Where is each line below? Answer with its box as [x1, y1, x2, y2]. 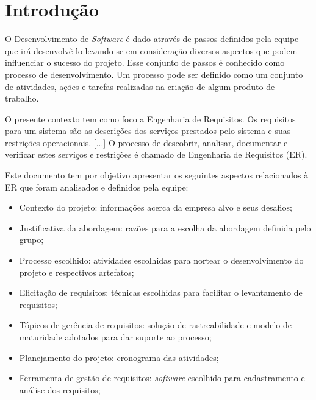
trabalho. [5, 92, 39, 105]
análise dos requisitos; [19, 383, 101, 396]
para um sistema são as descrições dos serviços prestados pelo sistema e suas [5, 124, 291, 137]
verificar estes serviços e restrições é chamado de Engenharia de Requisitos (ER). [5, 148, 307, 161]
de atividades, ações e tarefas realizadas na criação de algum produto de [5, 80, 275, 93]
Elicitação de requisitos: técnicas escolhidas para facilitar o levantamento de [19, 286, 303, 299]
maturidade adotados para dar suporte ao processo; [19, 331, 212, 343]
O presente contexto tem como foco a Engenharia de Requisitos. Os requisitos [5, 112, 296, 125]
